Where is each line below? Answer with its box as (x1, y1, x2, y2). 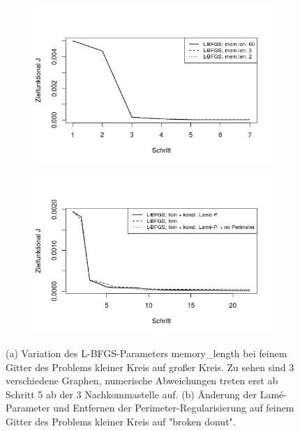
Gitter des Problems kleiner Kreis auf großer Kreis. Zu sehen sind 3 (6, 359, 294, 374)
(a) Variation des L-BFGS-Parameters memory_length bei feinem (6, 345, 287, 360)
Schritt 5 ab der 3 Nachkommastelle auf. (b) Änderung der (6, 386, 257, 401)
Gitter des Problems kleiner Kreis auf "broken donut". (6, 414, 236, 428)
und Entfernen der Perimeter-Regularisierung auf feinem (53, 400, 294, 415)
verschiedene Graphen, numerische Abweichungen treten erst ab (6, 373, 278, 388)
